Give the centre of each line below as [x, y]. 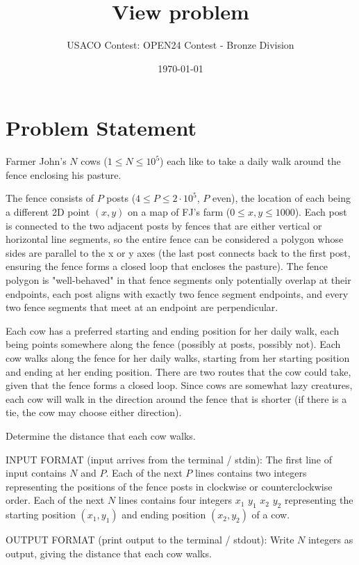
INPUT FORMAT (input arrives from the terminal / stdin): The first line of [169, 459]
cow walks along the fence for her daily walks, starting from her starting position [178, 357]
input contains [36, 473]
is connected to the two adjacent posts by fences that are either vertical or [164, 225]
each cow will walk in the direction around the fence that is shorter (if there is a [176, 398]
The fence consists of [50, 198]
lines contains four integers [175, 500]
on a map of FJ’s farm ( [179, 212]
